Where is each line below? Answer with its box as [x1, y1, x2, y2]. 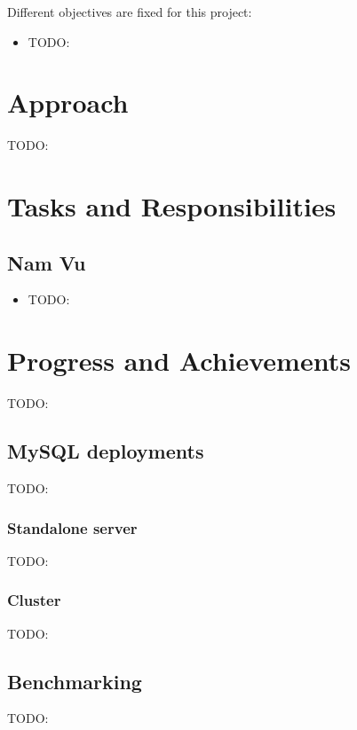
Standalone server [7, 516, 138, 538]
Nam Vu [7, 248, 86, 276]
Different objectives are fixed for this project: [7, 3, 252, 20]
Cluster [7, 589, 61, 611]
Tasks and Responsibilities [7, 188, 337, 224]
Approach [7, 84, 129, 121]
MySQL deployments [7, 437, 204, 465]
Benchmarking [7, 667, 142, 695]
